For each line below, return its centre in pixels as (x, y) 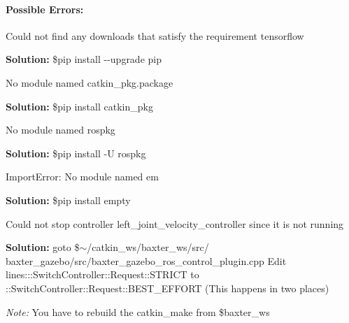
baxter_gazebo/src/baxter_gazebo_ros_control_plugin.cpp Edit (146, 260)
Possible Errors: (45, 9)
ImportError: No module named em (82, 177)
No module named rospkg (60, 130)
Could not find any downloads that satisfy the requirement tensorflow (155, 35)
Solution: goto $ (43, 247)
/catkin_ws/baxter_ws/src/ (148, 247)
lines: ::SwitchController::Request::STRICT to (102, 274)
